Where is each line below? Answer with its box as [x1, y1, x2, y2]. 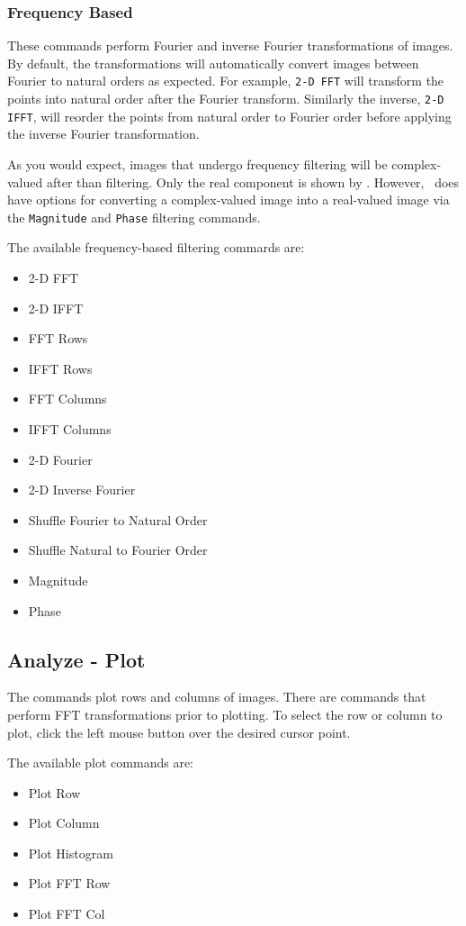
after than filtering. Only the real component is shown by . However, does [46, 172, 460, 191]
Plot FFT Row [28, 874, 111, 893]
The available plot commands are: [7, 753, 193, 772]
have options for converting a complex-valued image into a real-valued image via [7, 190, 450, 209]
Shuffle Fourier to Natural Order [28, 510, 208, 529]
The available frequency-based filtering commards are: [7, 238, 305, 257]
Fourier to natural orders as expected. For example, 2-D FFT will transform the [7, 71, 444, 90]
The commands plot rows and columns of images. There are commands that [7, 687, 426, 706]
